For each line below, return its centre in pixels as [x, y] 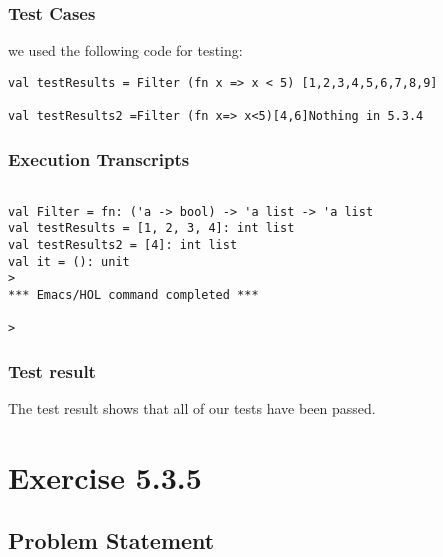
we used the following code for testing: [125, 50]
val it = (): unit [69, 261]
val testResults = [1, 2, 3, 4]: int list [151, 228]
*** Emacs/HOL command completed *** [133, 294]
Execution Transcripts [99, 158]
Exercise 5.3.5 [105, 476]
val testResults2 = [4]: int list [123, 244]
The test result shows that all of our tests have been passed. [192, 408]
